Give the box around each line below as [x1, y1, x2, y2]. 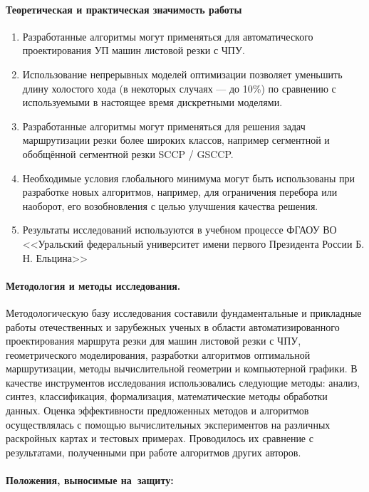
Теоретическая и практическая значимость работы [6, 1, 242, 16]
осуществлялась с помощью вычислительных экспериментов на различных [6, 417, 331, 431]
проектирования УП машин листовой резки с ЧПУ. [22, 43, 245, 58]
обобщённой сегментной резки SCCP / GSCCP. [22, 146, 234, 161]
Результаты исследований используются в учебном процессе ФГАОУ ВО [22, 222, 337, 237]
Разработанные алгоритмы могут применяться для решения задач [22, 118, 306, 133]
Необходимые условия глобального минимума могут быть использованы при [22, 170, 355, 185]
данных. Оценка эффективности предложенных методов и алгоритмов [6, 403, 309, 418]
